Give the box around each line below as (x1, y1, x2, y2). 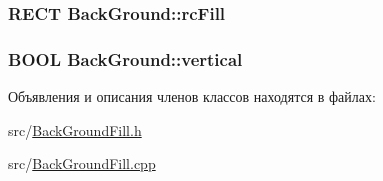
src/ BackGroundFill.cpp (8, 153, 156, 174)
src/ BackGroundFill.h (8, 119, 142, 140)
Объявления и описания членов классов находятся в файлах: (8, 86, 376, 107)
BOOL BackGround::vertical (8, 46, 243, 71)
